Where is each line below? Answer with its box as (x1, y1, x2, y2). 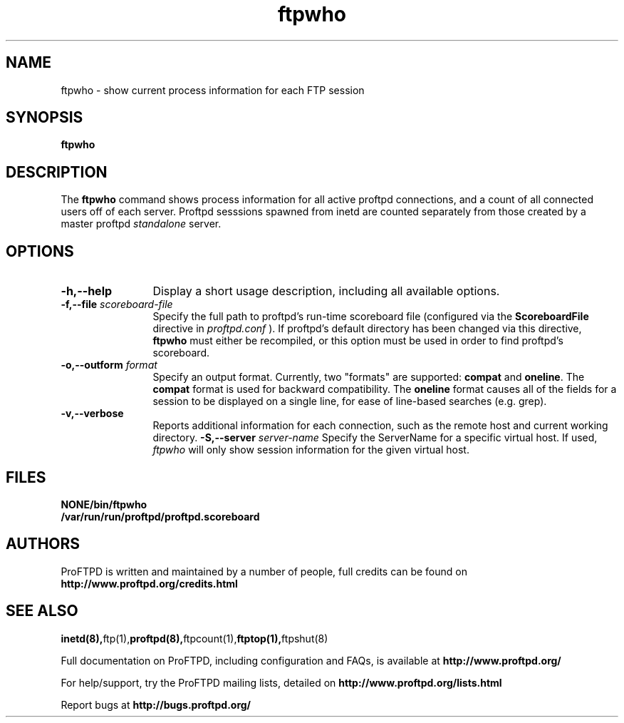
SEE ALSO (6, 602, 78, 620)
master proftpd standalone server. (61, 217, 222, 230)
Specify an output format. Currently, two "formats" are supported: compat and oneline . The (152, 371, 585, 384)
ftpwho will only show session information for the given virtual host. (152, 443, 469, 456)
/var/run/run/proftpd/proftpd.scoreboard (61, 510, 260, 523)
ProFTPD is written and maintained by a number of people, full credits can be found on (61, 565, 467, 578)
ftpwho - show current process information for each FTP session (61, 83, 365, 96)
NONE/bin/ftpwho (61, 498, 147, 511)
